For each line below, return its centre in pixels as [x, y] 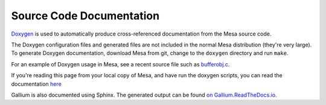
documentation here [36, 84]
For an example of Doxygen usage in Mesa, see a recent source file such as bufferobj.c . [120, 64]
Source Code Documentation [85, 16]
